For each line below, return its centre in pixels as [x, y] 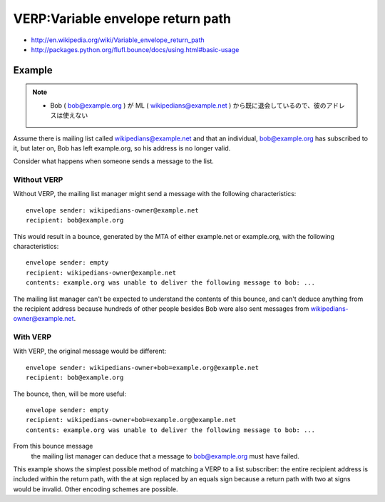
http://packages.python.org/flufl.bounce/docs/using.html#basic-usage [135, 49]
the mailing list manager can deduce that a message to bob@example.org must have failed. [165, 456]
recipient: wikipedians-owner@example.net [101, 272]
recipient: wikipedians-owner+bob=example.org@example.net [131, 420]
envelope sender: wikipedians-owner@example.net [112, 210]
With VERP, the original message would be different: [90, 351]
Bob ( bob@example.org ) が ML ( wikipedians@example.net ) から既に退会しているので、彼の [188, 105]
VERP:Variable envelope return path [122, 19]
